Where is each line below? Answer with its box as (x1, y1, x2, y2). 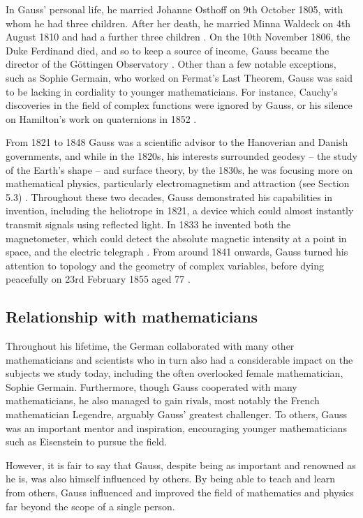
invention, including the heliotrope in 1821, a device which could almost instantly (6, 203, 354, 218)
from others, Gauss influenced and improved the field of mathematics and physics (6, 485, 354, 500)
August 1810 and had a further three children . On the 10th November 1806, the (6, 29, 350, 44)
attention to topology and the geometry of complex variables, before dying (6, 258, 324, 272)
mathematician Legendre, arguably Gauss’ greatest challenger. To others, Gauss (6, 407, 348, 422)
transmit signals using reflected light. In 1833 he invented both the (6, 216, 291, 231)
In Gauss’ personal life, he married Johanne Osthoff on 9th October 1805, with (6, 2, 343, 16)
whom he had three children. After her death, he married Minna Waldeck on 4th (6, 15, 351, 30)
